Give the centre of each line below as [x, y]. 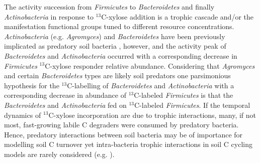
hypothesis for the [32, 85]
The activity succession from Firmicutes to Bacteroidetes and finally [109, 7]
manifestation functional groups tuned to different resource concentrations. [119, 26]
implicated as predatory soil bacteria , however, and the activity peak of [115, 46]
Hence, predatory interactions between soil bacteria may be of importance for [123, 134]
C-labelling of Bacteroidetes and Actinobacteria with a [151, 85]
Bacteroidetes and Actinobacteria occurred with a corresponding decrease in [121, 55]
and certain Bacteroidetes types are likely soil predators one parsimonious [117, 75]
